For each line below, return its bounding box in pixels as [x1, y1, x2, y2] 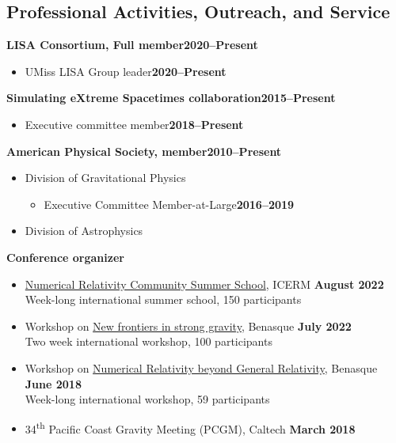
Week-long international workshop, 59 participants [25, 391, 270, 407]
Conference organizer [6, 248, 124, 265]
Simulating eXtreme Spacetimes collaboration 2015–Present [6, 89, 336, 106]
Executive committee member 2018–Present [25, 115, 244, 132]
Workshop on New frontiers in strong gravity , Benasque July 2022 [25, 317, 352, 334]
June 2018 [25, 375, 82, 392]
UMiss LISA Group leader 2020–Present [25, 62, 227, 79]
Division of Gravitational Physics [25, 169, 186, 186]
